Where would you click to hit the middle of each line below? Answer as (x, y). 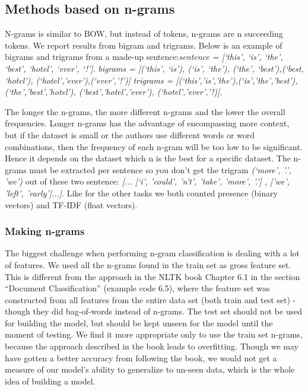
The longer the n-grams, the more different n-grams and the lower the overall (145, 111)
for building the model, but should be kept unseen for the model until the (139, 322)
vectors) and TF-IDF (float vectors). (71, 204)
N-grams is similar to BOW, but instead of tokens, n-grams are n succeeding (144, 34)
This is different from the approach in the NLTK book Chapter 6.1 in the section (153, 276)
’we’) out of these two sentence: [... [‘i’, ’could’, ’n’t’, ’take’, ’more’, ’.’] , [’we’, (147, 181)
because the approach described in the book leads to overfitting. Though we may (152, 346)
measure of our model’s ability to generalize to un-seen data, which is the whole (150, 369)
